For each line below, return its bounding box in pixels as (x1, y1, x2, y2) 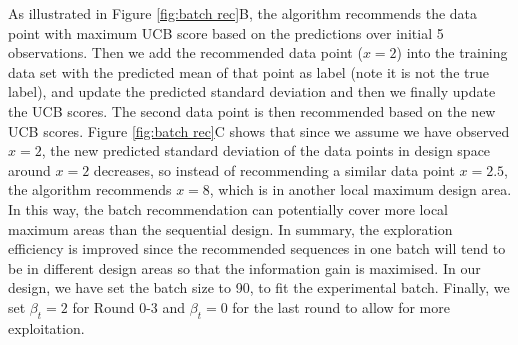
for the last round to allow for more (232, 296, 450, 317)
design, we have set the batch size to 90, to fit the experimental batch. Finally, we (8, 277, 510, 298)
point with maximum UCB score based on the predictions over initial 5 (8, 22, 444, 43)
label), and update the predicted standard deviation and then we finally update (8, 81, 496, 102)
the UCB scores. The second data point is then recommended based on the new (8, 100, 496, 121)
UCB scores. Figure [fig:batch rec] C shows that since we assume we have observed (8, 120, 510, 141)
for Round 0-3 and (72, 296, 186, 317)
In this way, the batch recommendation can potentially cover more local (8, 198, 449, 219)
